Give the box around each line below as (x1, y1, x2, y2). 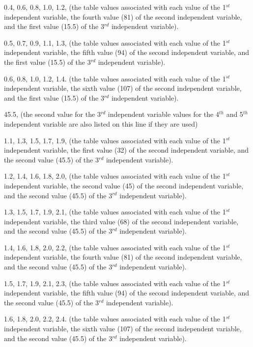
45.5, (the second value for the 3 (4, 109, 101, 119)
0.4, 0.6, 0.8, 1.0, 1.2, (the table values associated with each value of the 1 (4, 2, 226, 12)
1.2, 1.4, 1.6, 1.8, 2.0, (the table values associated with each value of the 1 (4, 171, 226, 181)
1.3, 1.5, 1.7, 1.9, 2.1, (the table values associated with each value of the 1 (4, 207, 226, 217)
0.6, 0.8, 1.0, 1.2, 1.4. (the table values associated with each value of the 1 (4, 73, 226, 83)
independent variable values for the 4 (108, 109, 219, 119)
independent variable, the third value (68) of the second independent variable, (4, 216, 239, 226)
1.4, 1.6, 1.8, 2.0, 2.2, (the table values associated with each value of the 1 (4, 242, 226, 252)
